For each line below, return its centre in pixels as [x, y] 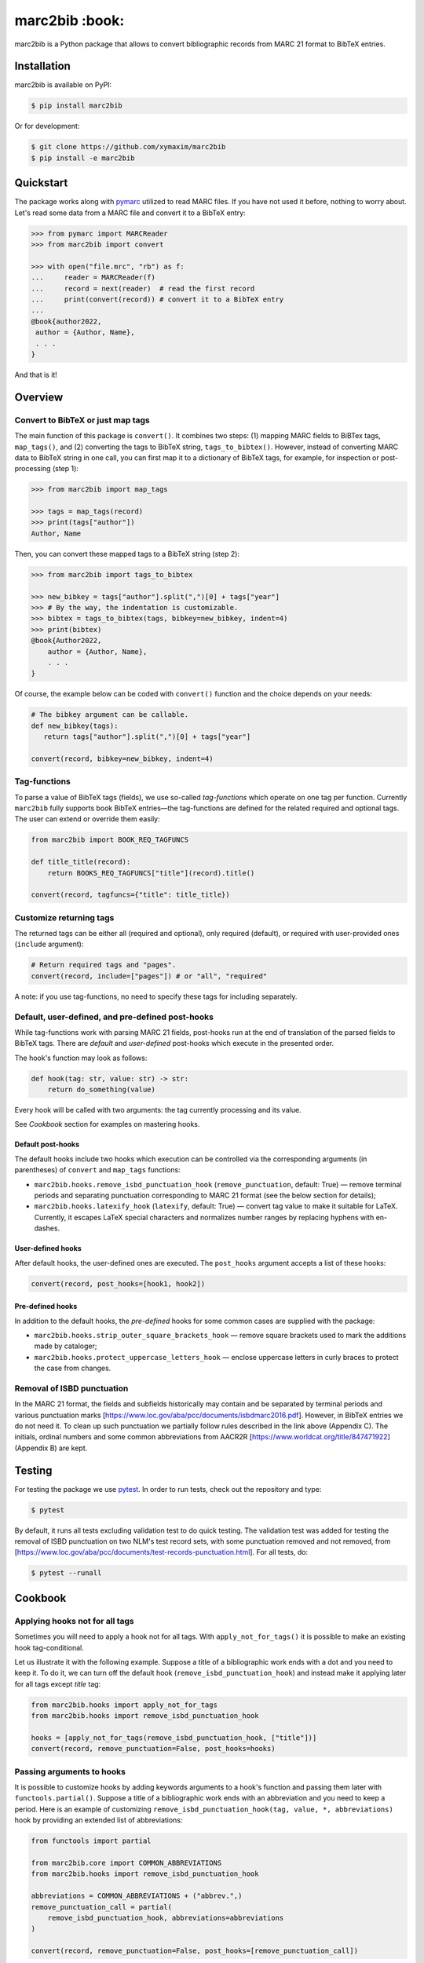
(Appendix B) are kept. [51, 1448]
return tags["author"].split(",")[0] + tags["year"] [147, 737]
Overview [39, 397]
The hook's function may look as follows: [81, 1058]
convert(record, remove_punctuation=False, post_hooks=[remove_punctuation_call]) [195, 1951]
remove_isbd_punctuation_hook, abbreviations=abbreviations [166, 1917]
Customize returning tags [64, 917]
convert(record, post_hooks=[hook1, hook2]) [118, 1283]
